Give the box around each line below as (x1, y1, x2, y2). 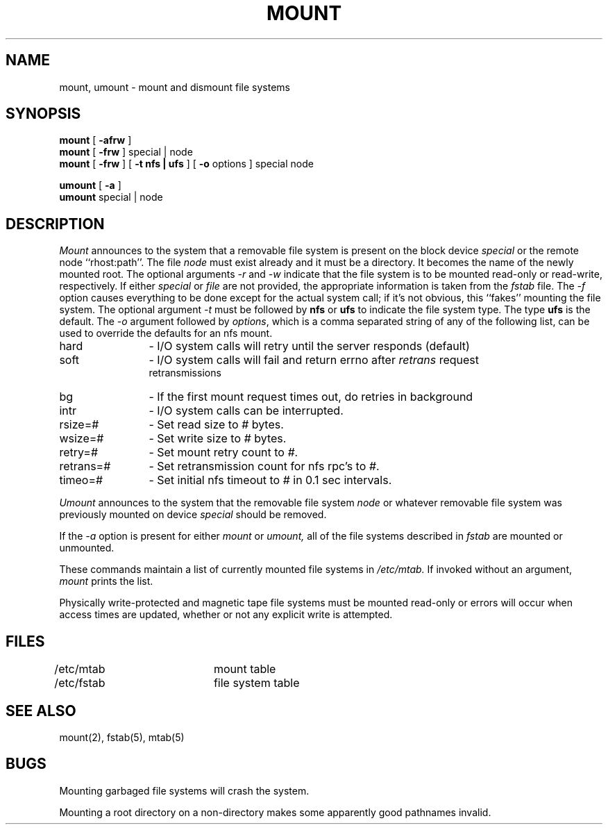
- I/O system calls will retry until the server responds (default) (149, 339, 470, 354)
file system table (213, 676, 300, 690)
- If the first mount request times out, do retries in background (149, 390, 473, 404)
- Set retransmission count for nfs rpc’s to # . (149, 459, 380, 474)
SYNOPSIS (6, 105, 81, 123)
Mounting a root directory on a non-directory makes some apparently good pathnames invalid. (59, 806, 491, 818)
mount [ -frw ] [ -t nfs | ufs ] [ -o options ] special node (59, 158, 314, 170)
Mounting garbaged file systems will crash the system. (59, 784, 310, 797)
